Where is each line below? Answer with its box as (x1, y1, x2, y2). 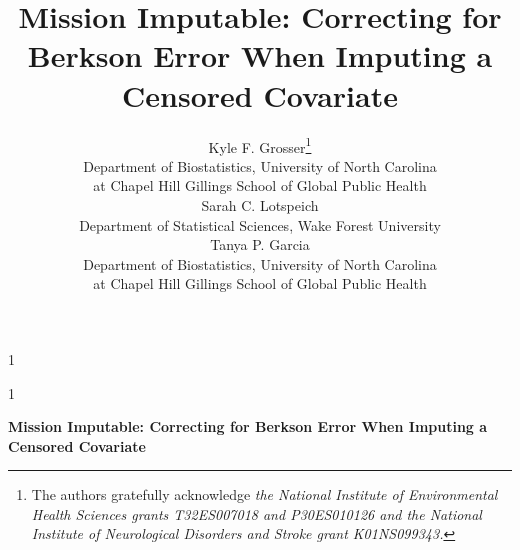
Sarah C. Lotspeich (201, 194, 319, 215)
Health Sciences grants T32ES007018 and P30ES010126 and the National (31, 503, 482, 524)
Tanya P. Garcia (210, 234, 310, 255)
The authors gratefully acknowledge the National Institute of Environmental (31, 484, 498, 505)
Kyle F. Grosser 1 (208, 133, 312, 157)
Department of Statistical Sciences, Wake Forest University (79, 214, 441, 235)
